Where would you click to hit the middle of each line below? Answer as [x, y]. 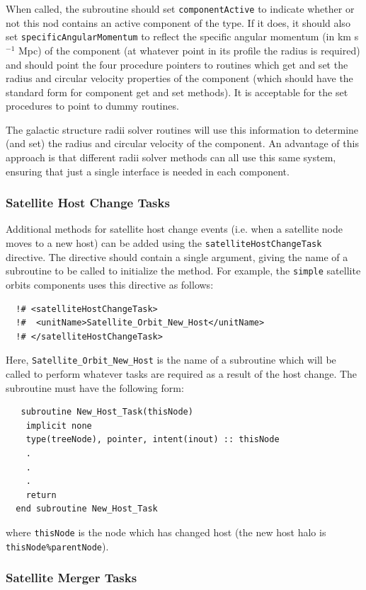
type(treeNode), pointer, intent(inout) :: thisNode [153, 440]
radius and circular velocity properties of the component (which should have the [179, 78]
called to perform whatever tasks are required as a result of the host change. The [182, 374]
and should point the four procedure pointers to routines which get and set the [177, 64]
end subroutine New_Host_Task [87, 509]
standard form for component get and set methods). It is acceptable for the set [177, 92]
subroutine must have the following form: [95, 387]
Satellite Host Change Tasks [88, 203]
